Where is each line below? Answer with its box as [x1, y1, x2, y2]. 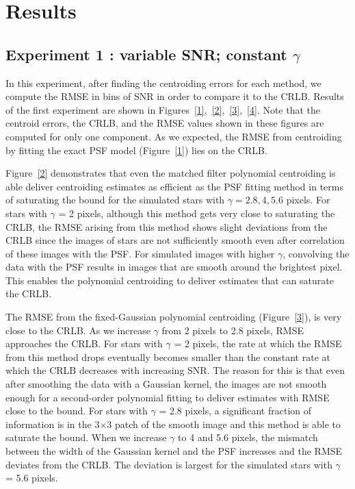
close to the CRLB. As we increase [5, 323, 150, 337]
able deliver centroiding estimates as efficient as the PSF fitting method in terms [5, 179, 343, 193]
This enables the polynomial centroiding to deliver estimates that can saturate [5, 273, 334, 287]
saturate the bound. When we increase [5, 430, 167, 444]
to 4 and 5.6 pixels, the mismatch [178, 430, 318, 444]
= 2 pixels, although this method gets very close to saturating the [58, 205, 335, 220]
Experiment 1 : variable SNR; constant [5, 43, 287, 64]
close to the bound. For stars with [5, 403, 148, 418]
